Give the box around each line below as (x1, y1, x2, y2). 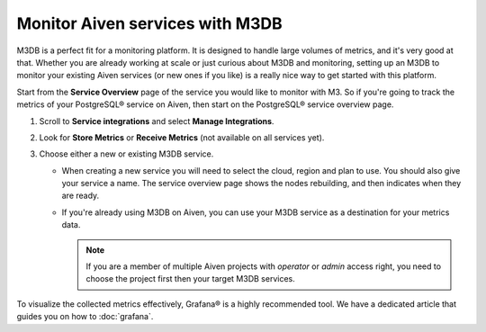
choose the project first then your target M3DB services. (85, 274, 296, 284)
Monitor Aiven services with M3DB (16, 13, 283, 33)
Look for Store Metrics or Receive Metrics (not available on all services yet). (39, 131, 325, 143)
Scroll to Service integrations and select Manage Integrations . (39, 115, 274, 126)
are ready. (61, 190, 100, 202)
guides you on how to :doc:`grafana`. (16, 311, 154, 322)
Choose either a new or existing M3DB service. (39, 148, 214, 159)
